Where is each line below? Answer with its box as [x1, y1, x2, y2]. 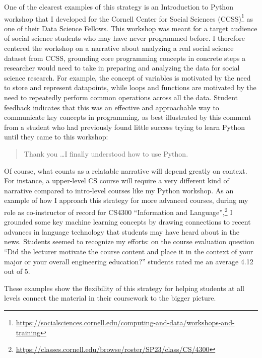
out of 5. [4, 266, 30, 276]
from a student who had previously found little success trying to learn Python [4, 121, 245, 132]
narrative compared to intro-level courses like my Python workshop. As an [4, 185, 234, 195]
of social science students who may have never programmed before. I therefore [4, 33, 245, 43]
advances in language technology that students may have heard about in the [4, 226, 239, 237]
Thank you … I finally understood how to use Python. [24, 148, 188, 159]
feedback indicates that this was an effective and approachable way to [4, 102, 219, 112]
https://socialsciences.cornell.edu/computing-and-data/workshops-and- [16, 317, 235, 327]
